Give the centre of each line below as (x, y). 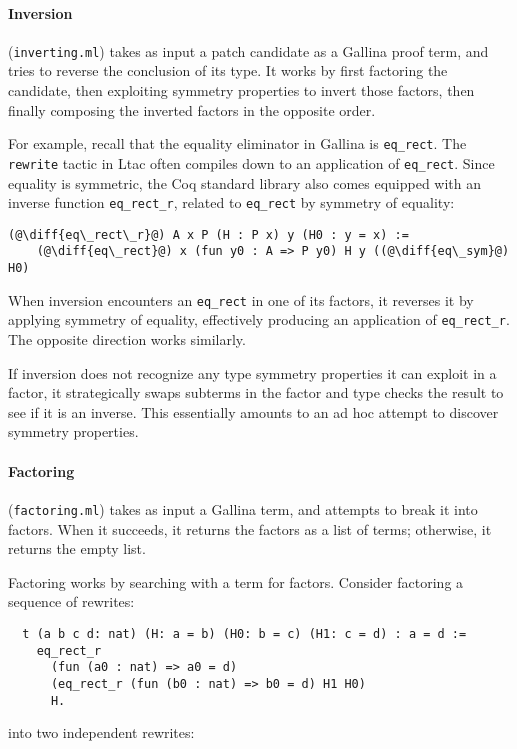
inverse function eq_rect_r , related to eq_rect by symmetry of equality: (231, 202)
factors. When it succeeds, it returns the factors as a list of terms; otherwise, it (250, 528)
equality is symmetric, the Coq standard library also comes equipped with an (245, 182)
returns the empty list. (77, 548)
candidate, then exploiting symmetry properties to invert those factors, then (241, 90)
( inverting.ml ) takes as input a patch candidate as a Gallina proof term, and (248, 50)
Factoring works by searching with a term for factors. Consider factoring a (236, 581)
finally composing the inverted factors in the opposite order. (192, 109)
